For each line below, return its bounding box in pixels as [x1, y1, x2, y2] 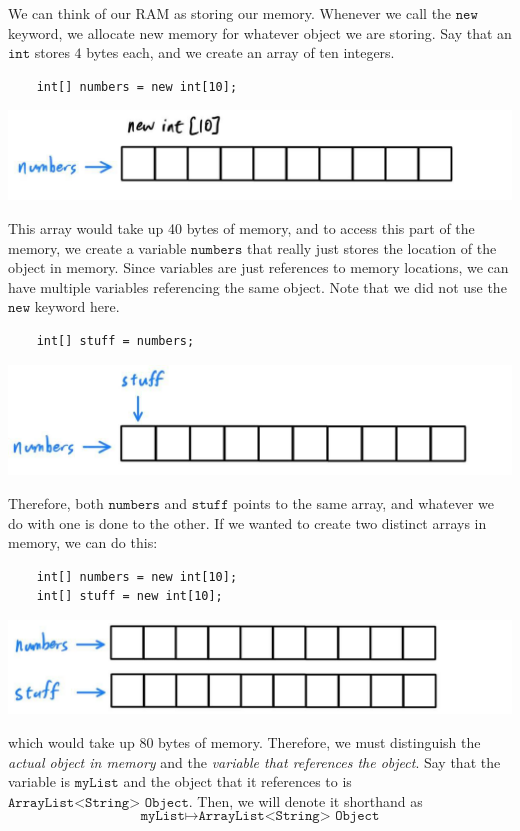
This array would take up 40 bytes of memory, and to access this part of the [8, 218, 475, 239]
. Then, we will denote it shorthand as [188, 790, 423, 811]
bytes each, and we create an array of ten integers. [86, 42, 395, 63]
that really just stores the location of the [246, 237, 497, 258]
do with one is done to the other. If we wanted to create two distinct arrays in [8, 512, 487, 533]
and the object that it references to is [123, 771, 352, 792]
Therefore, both [8, 492, 104, 513]
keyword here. [34, 296, 120, 317]
